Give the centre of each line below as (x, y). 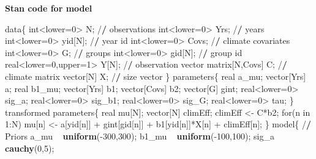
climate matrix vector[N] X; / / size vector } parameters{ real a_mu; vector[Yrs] (156, 76)
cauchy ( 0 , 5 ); (30, 148)
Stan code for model (49, 8)
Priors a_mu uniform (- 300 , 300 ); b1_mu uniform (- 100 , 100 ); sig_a (140, 136)
